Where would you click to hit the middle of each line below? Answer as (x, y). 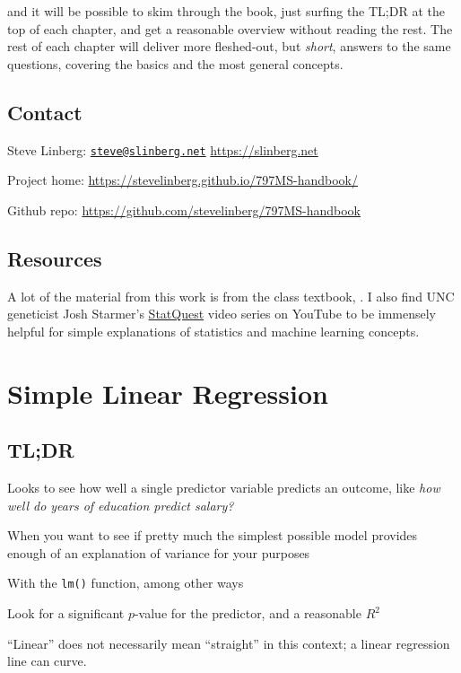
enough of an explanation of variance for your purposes (159, 552)
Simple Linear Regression (168, 393)
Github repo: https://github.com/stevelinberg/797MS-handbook (184, 210)
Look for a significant (66, 613)
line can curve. (47, 661)
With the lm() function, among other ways (126, 583)
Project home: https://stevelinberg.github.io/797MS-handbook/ (183, 180)
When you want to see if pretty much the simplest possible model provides (213, 535)
